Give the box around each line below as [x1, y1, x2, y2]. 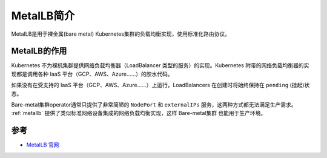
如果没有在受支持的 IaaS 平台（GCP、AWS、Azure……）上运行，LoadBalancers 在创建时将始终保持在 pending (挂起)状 [11, 82, 310, 89]
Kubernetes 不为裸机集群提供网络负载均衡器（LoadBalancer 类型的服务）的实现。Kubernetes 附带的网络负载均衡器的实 [11, 62, 309, 69]
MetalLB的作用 [11, 46, 67, 56]
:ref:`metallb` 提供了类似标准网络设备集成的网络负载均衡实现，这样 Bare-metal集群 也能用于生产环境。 [11, 110, 266, 117]
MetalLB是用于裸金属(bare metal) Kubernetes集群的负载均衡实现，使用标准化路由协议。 [11, 30, 230, 38]
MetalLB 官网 [26, 141, 59, 148]
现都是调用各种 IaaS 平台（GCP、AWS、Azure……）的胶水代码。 [11, 70, 173, 77]
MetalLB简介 [11, 9, 75, 22]
